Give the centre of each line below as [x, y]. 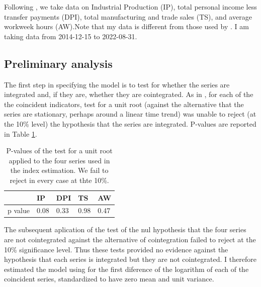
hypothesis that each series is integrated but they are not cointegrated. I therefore [130, 259]
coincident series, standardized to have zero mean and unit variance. [109, 279]
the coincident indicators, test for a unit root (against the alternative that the [124, 104]
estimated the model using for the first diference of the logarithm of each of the [126, 269]
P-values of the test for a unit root [59, 151]
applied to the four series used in [59, 160]
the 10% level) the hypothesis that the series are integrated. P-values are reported [130, 123]
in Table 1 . [21, 133]
